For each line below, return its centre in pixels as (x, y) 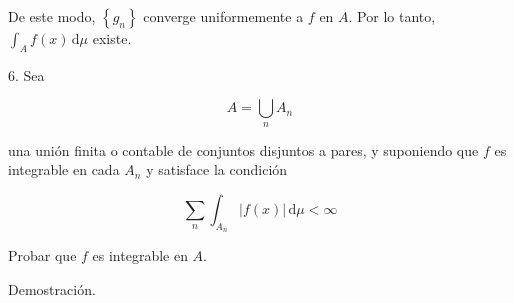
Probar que (42, 255)
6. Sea (26, 74)
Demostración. (52, 288)
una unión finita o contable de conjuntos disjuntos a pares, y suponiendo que (243, 149)
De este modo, (52, 16)
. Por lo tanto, (392, 16)
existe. (112, 38)
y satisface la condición (217, 169)
